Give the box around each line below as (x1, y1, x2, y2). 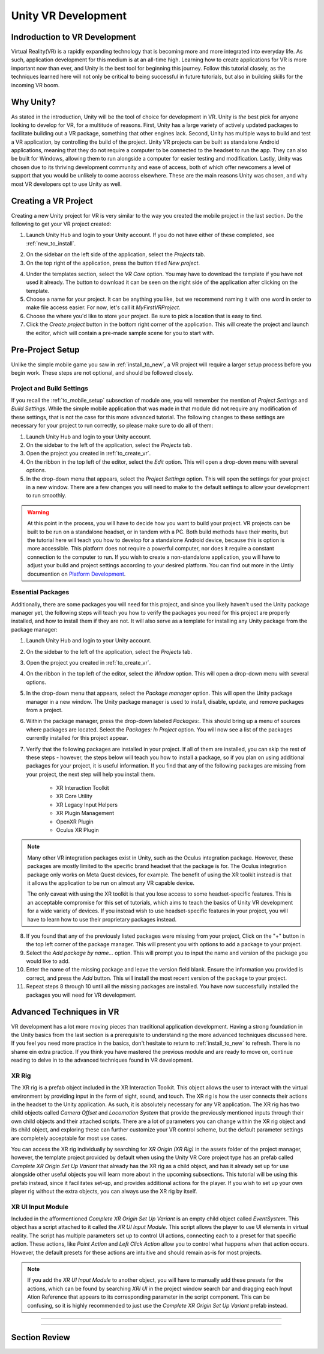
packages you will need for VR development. (26, 991, 137, 999)
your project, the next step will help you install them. (26, 771, 155, 778)
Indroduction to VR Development (11, 32, 136, 42)
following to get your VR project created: (11, 220, 112, 227)
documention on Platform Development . (27, 570, 126, 577)
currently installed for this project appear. (26, 734, 128, 742)
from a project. (26, 706, 63, 713)
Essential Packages (11, 588, 70, 597)
